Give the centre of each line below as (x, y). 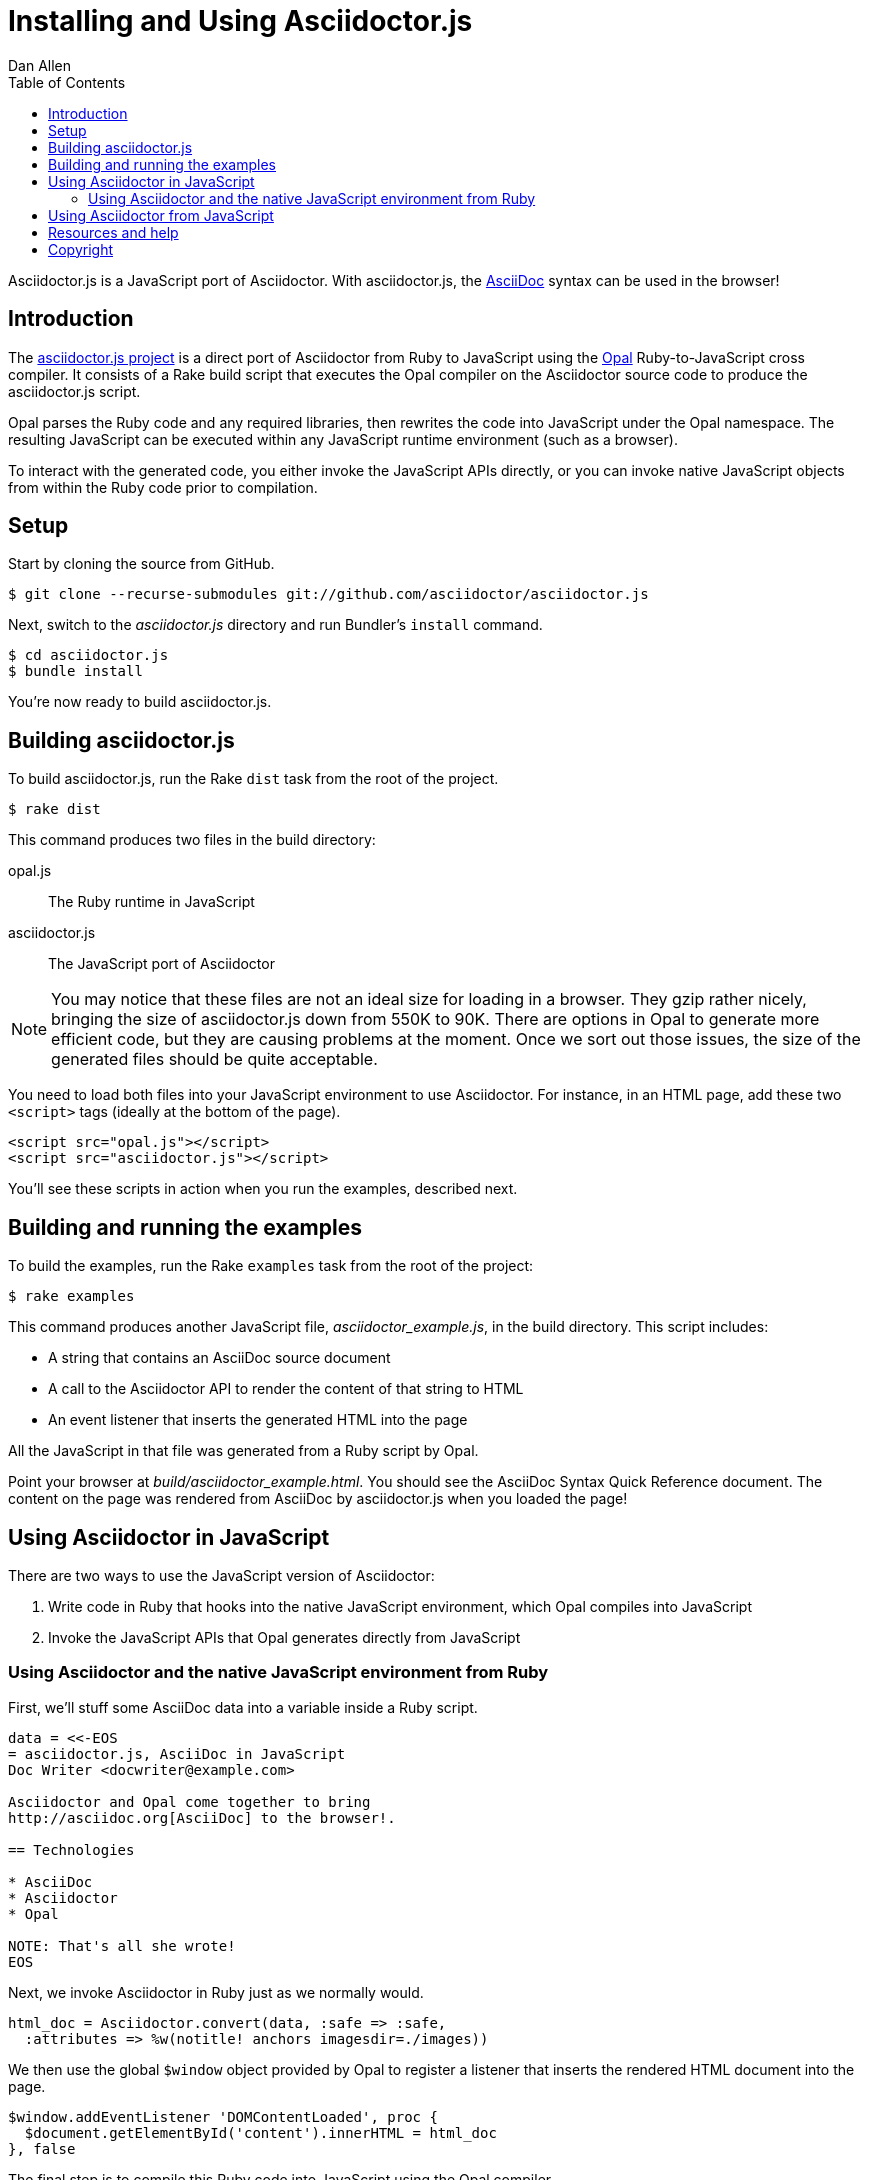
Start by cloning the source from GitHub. (141, 564)
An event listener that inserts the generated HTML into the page (258, 1420)
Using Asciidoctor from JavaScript (161, 215)
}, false (42, 2148)
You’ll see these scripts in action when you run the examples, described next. (263, 1189)
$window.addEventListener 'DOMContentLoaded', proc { (223, 2116)
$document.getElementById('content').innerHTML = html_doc (260, 2132)
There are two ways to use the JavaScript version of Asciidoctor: (221, 1575)
